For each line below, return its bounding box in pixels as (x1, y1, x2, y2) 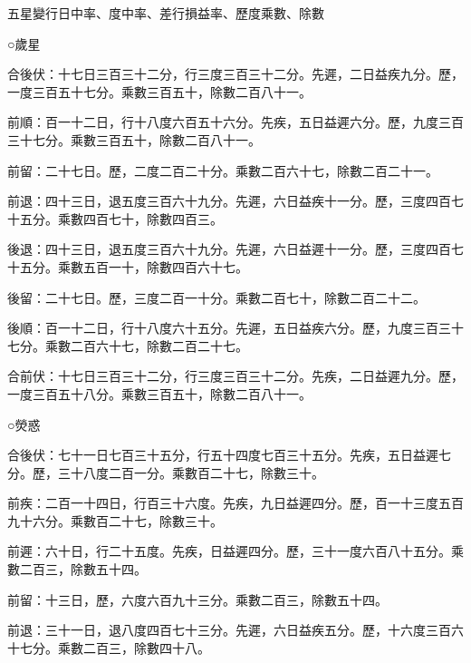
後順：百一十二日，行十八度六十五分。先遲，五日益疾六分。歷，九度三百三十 (7, 318, 464, 337)
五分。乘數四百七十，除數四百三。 (19, 209, 223, 228)
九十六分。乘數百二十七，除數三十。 (7, 511, 223, 530)
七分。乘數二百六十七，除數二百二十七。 (7, 336, 248, 355)
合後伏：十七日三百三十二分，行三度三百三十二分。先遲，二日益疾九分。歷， (7, 64, 464, 83)
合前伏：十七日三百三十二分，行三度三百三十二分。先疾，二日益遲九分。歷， (7, 366, 464, 385)
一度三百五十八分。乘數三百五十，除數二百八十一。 (7, 384, 312, 403)
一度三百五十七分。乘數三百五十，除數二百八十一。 (7, 82, 312, 101)
